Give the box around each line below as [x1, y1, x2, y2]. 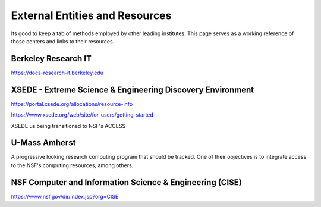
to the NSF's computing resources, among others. [11, 161, 134, 169]
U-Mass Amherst [11, 137, 76, 148]
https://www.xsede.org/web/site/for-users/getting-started [11, 111, 154, 118]
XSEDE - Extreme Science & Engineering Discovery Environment [11, 84, 254, 95]
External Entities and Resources [11, 9, 172, 22]
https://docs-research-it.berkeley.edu [11, 69, 104, 76]
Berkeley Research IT [11, 54, 92, 64]
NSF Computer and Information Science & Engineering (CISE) [11, 177, 242, 187]
